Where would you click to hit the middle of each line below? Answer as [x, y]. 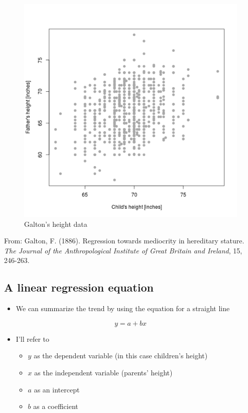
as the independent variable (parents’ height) [103, 372]
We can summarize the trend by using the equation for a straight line [123, 308]
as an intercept [57, 389]
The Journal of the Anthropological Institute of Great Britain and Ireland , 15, [123, 250]
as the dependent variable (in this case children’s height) [121, 356]
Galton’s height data [56, 224]
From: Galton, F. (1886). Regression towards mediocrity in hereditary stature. [124, 241]
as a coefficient [56, 406]
